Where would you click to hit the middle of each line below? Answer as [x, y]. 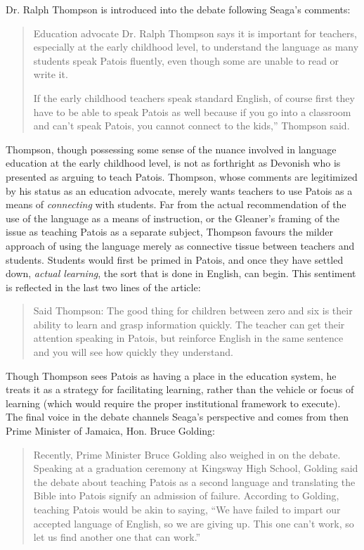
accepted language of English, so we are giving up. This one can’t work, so [194, 523]
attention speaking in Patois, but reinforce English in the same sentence [188, 338]
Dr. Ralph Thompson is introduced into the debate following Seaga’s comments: [178, 9]
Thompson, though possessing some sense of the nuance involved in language [171, 149]
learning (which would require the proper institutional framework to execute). [173, 403]
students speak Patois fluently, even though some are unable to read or [186, 60]
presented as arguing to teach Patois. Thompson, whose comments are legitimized [182, 176]
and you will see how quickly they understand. [133, 352]
